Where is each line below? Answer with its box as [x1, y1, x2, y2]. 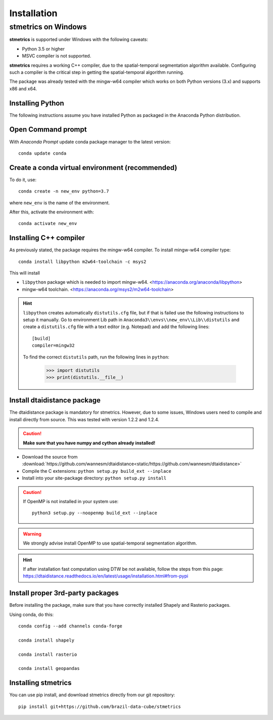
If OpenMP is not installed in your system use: [23, 499, 119, 504]
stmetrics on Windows [9, 22, 87, 31]
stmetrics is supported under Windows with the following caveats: [9, 36, 149, 42]
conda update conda [18, 150, 67, 156]
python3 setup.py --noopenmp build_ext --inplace [32, 510, 158, 516]
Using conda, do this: [9, 611, 54, 617]
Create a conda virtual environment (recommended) [9, 163, 177, 172]
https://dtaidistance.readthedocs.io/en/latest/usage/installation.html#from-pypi [23, 573, 189, 579]
